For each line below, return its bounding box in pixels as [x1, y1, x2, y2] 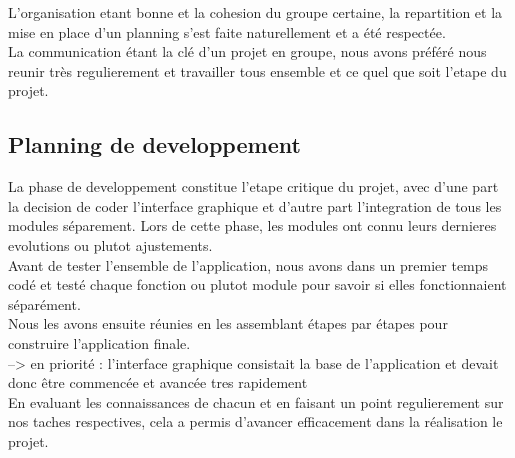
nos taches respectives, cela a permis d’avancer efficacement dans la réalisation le [8, 411, 503, 432]
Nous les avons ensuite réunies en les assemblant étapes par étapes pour [8, 313, 448, 334]
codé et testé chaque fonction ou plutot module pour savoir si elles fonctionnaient [8, 274, 507, 295]
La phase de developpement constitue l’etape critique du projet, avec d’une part [8, 176, 499, 197]
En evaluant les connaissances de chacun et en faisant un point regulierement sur [8, 391, 504, 412]
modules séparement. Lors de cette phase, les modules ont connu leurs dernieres [8, 215, 497, 236]
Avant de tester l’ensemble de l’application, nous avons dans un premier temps [8, 254, 489, 275]
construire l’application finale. [8, 332, 191, 353]
